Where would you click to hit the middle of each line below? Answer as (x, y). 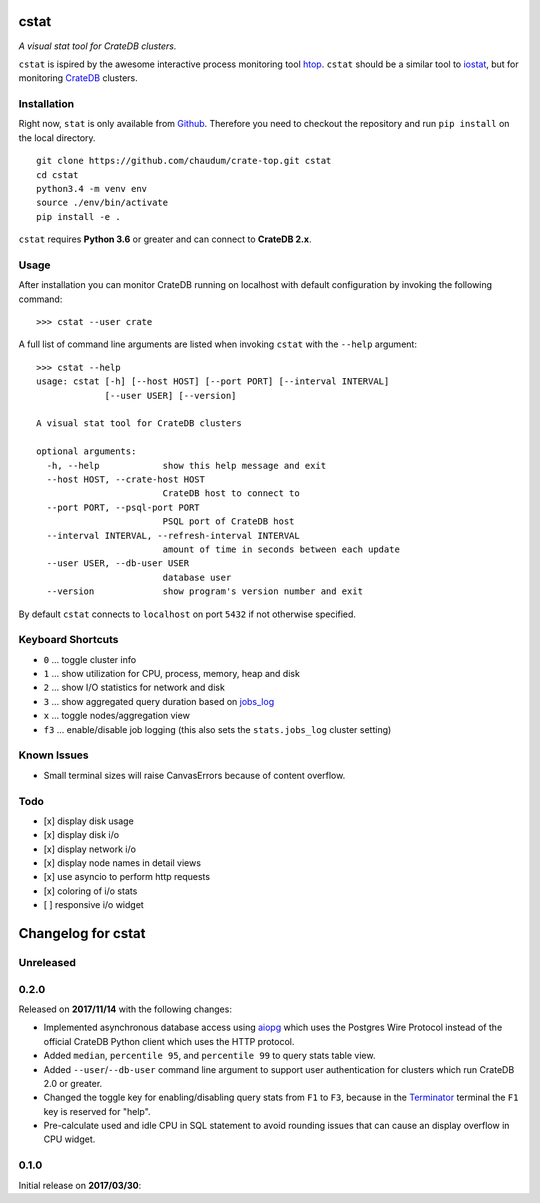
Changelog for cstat (82, 933)
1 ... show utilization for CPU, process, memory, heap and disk (171, 674)
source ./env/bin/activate (102, 203)
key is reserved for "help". (97, 1111)
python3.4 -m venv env (92, 188)
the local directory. (57, 137)
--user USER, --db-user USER (118, 563)
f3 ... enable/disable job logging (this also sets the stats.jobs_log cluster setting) (217, 729)
